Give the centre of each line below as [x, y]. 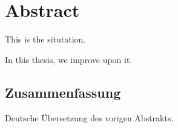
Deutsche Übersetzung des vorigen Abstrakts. [89, 117]
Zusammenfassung [63, 92]
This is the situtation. [45, 39]
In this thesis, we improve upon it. [69, 59]
